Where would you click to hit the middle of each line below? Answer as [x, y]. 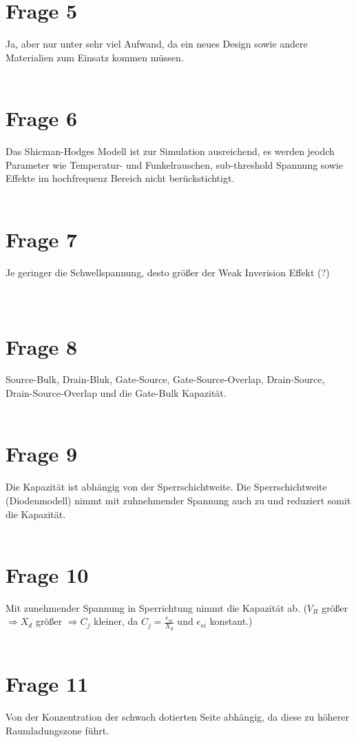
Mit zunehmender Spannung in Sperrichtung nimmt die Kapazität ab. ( [157, 607]
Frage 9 [42, 454]
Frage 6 [42, 118]
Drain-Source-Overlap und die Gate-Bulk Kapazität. [116, 393]
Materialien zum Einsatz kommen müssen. [95, 57]
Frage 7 [42, 239]
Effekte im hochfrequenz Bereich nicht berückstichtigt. [120, 178]
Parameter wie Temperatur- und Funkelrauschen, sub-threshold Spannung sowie [175, 164]
